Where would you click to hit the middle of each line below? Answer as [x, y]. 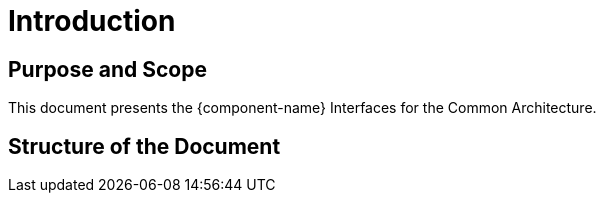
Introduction [92, 21]
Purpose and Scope [107, 69]
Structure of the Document [144, 146]
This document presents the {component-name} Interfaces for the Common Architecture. [302, 108]
